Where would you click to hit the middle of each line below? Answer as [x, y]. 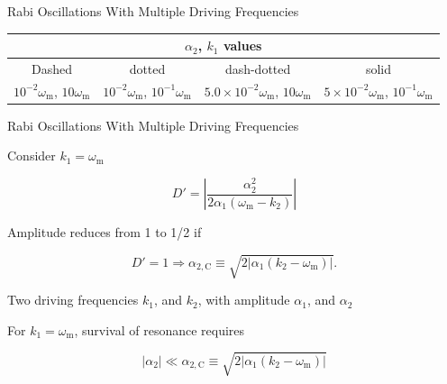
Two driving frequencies [73, 300]
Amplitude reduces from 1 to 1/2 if [105, 232]
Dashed [52, 68]
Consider [32, 155]
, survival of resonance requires [160, 329]
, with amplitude [244, 300]
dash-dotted [258, 68]
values [242, 46]
